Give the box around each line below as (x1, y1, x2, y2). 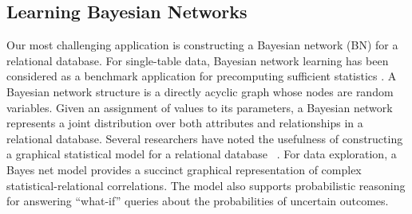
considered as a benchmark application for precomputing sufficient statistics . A (6, 68, 397, 84)
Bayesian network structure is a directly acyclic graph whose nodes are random (6, 83, 394, 99)
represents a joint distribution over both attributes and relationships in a (6, 115, 363, 131)
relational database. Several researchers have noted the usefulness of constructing (6, 130, 403, 146)
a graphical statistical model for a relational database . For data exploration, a (6, 146, 397, 162)
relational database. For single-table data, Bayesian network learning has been (6, 52, 389, 68)
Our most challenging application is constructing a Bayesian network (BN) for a (6, 37, 398, 53)
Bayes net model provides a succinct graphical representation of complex (6, 161, 362, 177)
